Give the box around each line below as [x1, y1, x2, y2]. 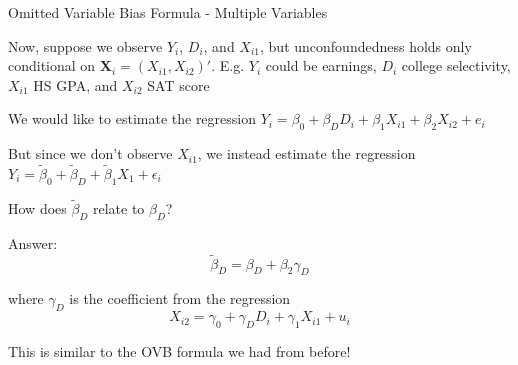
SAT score [147, 74, 210, 95]
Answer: [8, 232, 58, 253]
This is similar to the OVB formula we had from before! [8, 341, 351, 361]
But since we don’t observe [8, 143, 173, 164]
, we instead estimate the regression [197, 143, 416, 164]
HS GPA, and [33, 74, 118, 95]
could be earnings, [265, 55, 377, 76]
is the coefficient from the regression [69, 288, 291, 309]
